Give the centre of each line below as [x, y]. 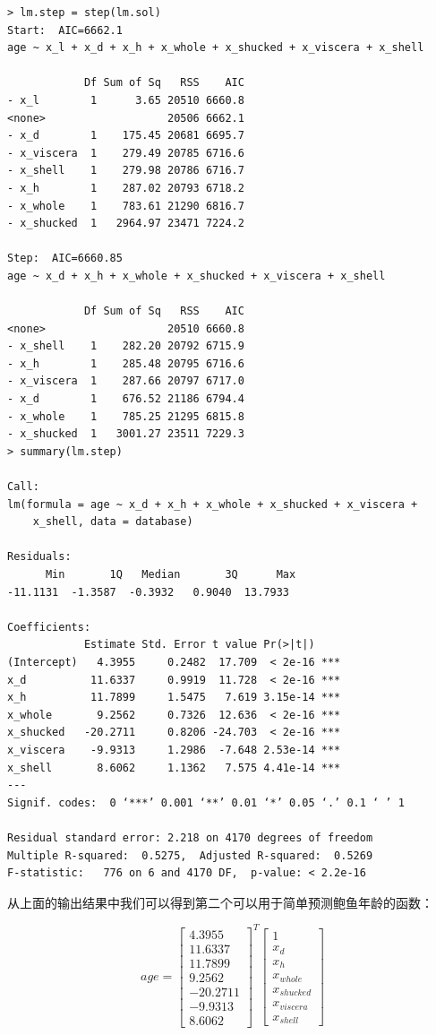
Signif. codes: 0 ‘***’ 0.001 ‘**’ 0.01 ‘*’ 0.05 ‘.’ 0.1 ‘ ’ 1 [206, 802]
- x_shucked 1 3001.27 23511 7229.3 [126, 434]
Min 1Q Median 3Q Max [171, 574]
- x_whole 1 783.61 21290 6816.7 [126, 206]
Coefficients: [49, 627]
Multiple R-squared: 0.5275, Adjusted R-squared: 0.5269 [190, 855]
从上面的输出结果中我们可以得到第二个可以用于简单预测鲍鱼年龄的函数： [220, 902]
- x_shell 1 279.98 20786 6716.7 [126, 171]
